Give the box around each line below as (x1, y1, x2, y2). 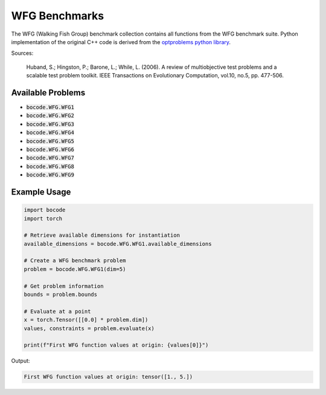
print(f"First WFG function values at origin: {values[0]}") (24, 342, 209, 348)
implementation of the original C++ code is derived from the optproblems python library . (11, 38, 231, 45)
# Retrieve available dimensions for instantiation (24, 232, 181, 239)
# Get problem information (24, 283, 104, 289)
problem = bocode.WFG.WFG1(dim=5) (24, 266, 126, 272)
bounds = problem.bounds (24, 291, 98, 298)
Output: (11, 357, 30, 365)
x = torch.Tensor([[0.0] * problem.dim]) (24, 316, 149, 323)
